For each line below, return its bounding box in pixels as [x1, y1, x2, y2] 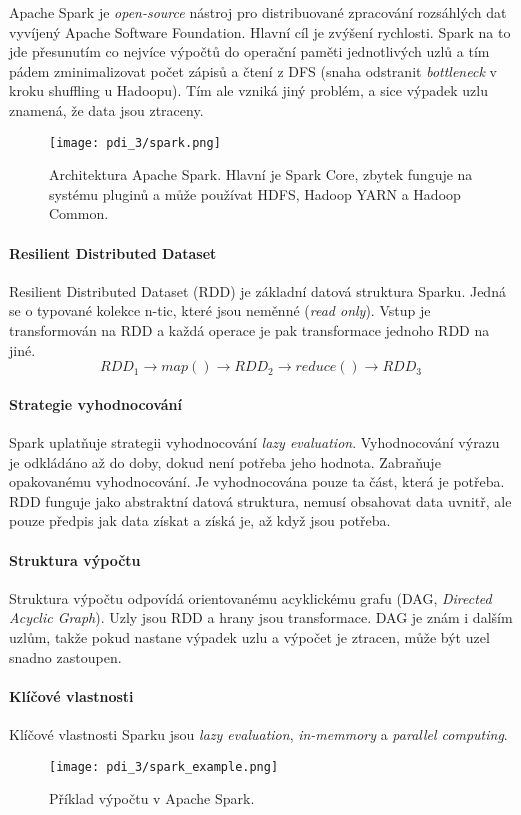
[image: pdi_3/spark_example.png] [49, 759, 279, 774]
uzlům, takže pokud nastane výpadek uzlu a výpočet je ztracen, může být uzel [9, 626, 490, 647]
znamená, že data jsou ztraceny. [9, 99, 204, 120]
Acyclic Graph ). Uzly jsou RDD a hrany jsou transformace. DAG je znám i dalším [9, 607, 513, 628]
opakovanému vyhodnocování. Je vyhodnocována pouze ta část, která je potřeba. [9, 471, 505, 492]
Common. [49, 203, 109, 224]
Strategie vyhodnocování [9, 393, 182, 414]
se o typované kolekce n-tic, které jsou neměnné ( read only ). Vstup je [9, 300, 431, 321]
